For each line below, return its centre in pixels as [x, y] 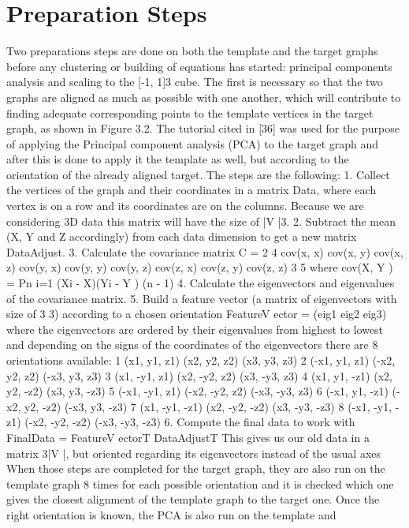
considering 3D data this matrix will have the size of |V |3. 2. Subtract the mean [201, 221]
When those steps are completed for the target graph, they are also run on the [196, 468]
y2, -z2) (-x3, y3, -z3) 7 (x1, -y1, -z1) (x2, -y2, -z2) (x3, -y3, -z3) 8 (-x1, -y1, [208, 406]
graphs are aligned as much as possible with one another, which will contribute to [204, 97]
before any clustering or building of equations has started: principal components [199, 66]
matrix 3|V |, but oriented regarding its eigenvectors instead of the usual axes [194, 453]
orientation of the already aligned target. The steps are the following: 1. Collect [198, 174]
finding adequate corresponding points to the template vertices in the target [190, 112]
